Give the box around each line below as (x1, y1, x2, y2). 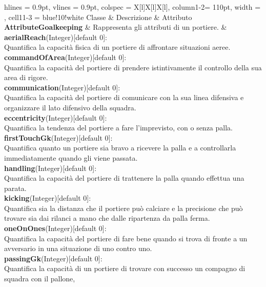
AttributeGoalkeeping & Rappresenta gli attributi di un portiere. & (4, 22, 227, 32)
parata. (4, 182, 27, 193)
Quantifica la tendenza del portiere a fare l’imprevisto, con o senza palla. (4, 122, 233, 133)
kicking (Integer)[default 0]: (4, 193, 91, 203)
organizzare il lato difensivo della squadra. (4, 102, 136, 112)
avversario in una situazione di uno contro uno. (4, 243, 152, 254)
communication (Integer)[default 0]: (4, 82, 120, 92)
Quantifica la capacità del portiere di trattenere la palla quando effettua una (4, 173, 244, 183)
